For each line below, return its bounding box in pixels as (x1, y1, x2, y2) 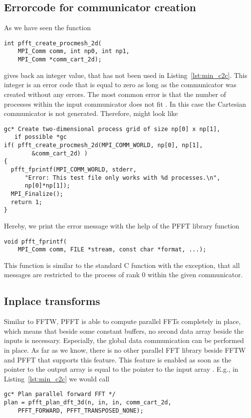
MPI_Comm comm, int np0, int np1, (18, 48, 130, 55)
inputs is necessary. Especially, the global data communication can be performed (4, 335, 244, 345)
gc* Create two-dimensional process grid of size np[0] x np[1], (4, 125, 220, 133)
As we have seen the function (4, 22, 91, 33)
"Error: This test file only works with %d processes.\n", (24, 174, 220, 181)
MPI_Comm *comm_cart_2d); (18, 56, 102, 63)
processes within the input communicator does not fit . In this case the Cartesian (4, 98, 246, 109)
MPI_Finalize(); (11, 190, 63, 197)
